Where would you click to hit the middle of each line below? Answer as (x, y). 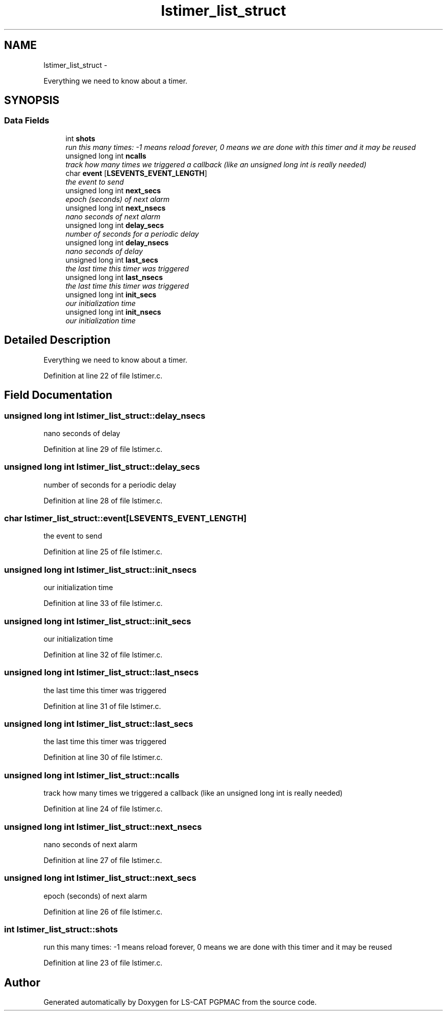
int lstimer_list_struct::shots (61, 929)
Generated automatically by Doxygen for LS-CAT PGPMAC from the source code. (180, 1002)
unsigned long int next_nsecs (116, 208)
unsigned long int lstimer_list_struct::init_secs (98, 621)
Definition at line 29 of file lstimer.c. (103, 449)
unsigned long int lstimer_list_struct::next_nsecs (103, 827)
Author (22, 982)
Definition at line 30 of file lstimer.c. (103, 757)
